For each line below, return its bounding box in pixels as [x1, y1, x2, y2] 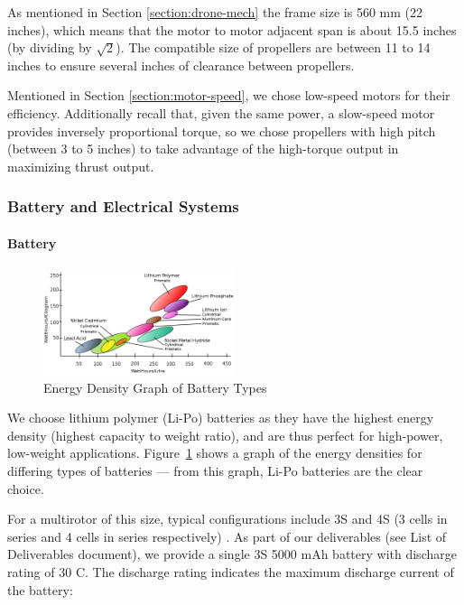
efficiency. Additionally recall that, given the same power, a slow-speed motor [7, 103, 435, 122]
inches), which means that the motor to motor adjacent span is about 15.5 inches [7, 20, 457, 39]
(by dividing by [7, 38, 92, 57]
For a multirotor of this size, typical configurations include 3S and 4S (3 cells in [7, 509, 448, 528]
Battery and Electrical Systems [7, 195, 239, 218]
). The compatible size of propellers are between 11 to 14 [116, 38, 431, 57]
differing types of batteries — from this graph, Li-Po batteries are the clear [7, 461, 423, 479]
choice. [7, 479, 44, 498]
